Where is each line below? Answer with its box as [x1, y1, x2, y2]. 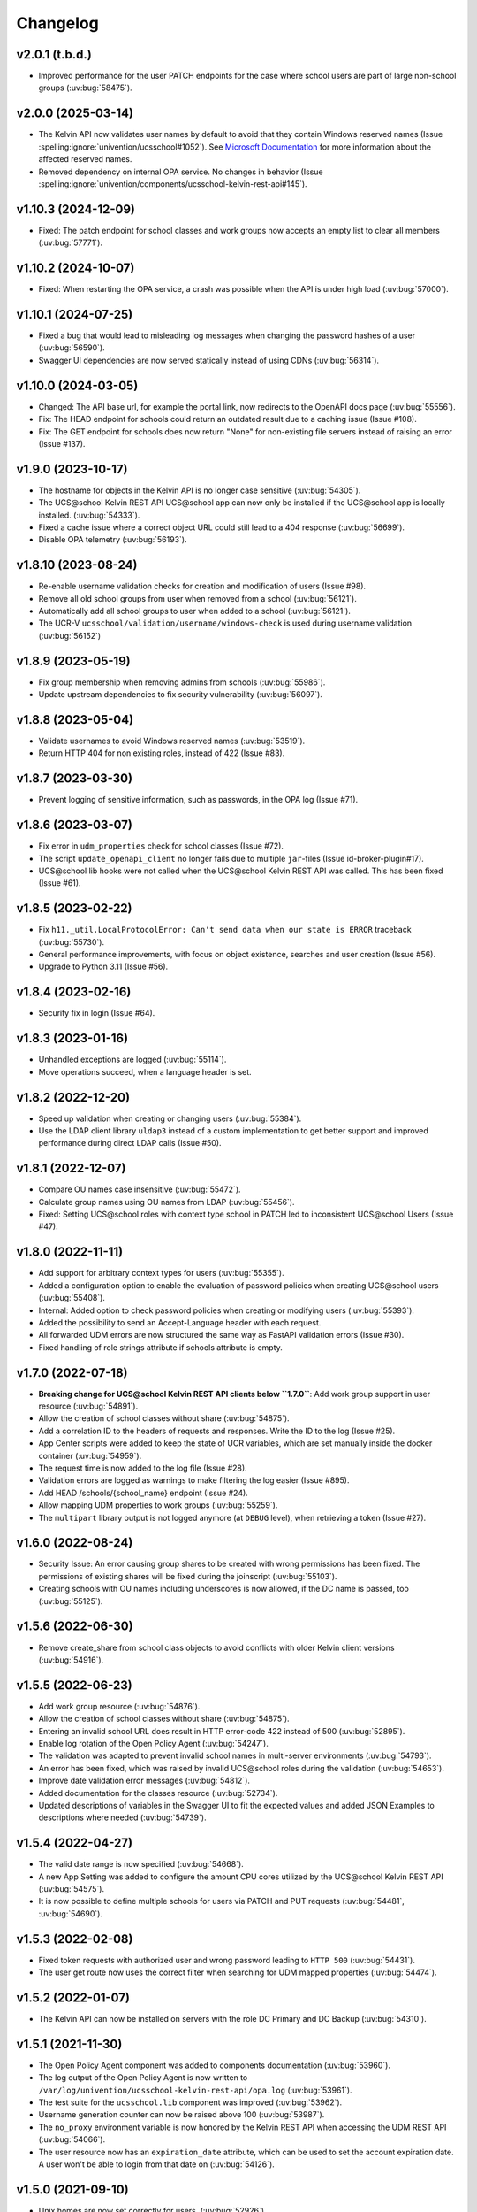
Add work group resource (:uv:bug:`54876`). [38, 1701, 201, 1711]
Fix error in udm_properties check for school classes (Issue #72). [38, 841, 284, 851]
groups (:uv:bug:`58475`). [38, 82, 132, 93]
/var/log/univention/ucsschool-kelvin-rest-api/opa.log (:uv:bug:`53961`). [38, 2085, 352, 2095]
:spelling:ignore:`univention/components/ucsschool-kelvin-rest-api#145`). [38, 178, 308, 189]
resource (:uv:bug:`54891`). [38, 1401, 139, 1411]
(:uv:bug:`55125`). [38, 1595, 103, 1606]
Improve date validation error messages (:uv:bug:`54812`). [38, 1775, 251, 1786]
